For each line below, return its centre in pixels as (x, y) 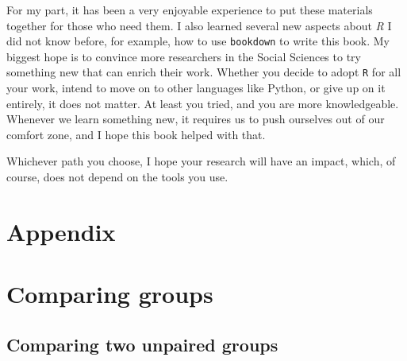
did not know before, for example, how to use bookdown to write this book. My (198, 41)
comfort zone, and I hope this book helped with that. (136, 134)
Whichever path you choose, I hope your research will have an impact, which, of (201, 161)
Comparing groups (110, 294)
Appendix (61, 231)
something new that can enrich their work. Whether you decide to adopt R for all (204, 72)
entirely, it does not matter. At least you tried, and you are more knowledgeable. (203, 103)
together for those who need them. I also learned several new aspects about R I (199, 25)
